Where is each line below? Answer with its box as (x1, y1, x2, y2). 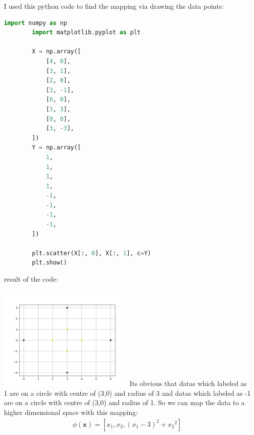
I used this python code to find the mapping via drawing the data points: (4, 1, 224, 11)
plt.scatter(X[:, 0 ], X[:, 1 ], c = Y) (32, 249, 151, 257)
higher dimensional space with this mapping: (4, 407, 138, 417)
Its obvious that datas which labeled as (129, 378, 247, 388)
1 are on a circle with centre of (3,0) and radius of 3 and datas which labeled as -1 (4, 387, 251, 398)
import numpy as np (4, 19, 67, 26)
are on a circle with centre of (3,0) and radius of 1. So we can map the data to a (4, 397, 245, 408)
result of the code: (4, 274, 58, 284)
